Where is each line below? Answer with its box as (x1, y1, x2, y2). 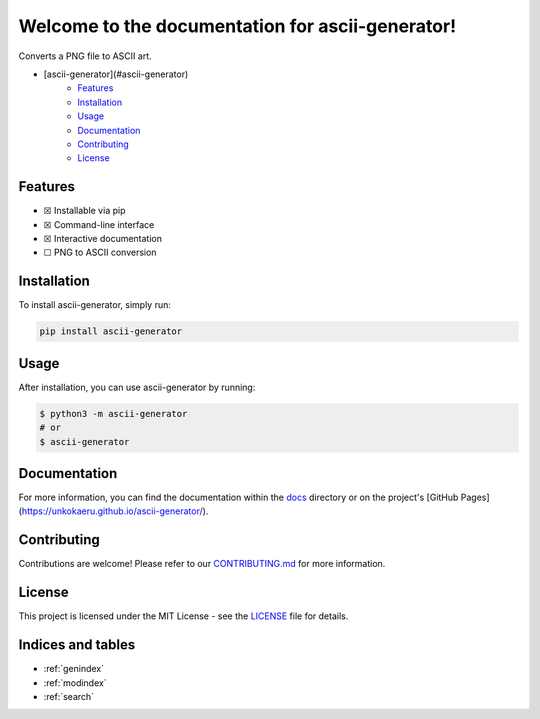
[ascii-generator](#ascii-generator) (43, 68, 189, 80)
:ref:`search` (43, 690, 95, 702)
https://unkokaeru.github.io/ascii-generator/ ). (21, 505, 209, 517)
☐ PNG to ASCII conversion (43, 246, 157, 259)
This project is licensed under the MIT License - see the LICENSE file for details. (18, 610, 349, 622)
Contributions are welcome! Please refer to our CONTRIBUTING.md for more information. (18, 558, 386, 570)
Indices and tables (18, 636, 136, 654)
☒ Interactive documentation (43, 232, 163, 244)
